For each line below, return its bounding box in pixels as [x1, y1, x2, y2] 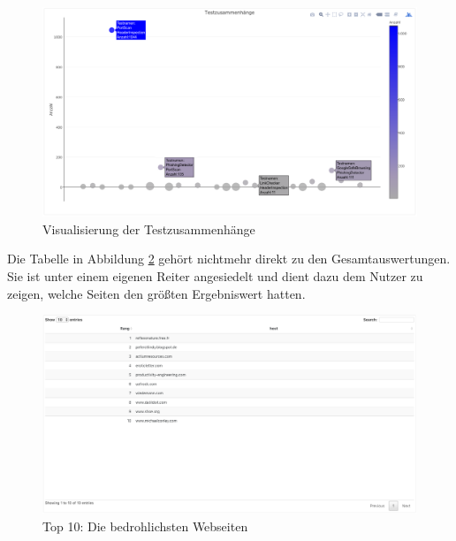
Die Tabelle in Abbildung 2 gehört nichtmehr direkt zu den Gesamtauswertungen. [7, 249, 451, 268]
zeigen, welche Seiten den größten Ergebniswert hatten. [7, 284, 306, 302]
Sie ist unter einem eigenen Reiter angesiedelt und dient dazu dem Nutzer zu [7, 267, 423, 286]
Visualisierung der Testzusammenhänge [42, 219, 255, 238]
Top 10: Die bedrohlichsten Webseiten [42, 516, 248, 535]
